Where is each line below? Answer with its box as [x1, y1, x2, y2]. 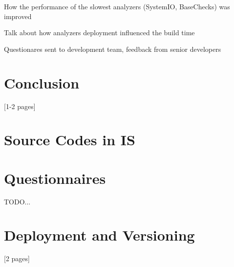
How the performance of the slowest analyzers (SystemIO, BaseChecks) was [4, 1, 230, 11]
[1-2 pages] [4, 101, 36, 111]
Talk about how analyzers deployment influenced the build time [4, 27, 195, 38]
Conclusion [4, 72, 80, 92]
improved [4, 11, 32, 21]
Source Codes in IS [4, 130, 135, 150]
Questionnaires [4, 168, 106, 188]
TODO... [4, 196, 31, 206]
